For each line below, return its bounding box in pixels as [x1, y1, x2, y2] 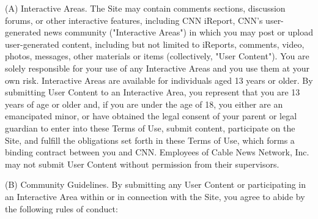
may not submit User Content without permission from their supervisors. [5, 157, 279, 170]
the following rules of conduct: [5, 202, 118, 215]
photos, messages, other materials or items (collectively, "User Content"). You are [5, 50, 309, 62]
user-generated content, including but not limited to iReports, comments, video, [5, 37, 305, 50]
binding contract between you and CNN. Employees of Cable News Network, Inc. [5, 146, 309, 158]
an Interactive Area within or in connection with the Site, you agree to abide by [5, 190, 305, 202]
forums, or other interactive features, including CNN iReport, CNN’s [5, 13, 263, 26]
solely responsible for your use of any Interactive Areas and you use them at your [5, 61, 310, 74]
